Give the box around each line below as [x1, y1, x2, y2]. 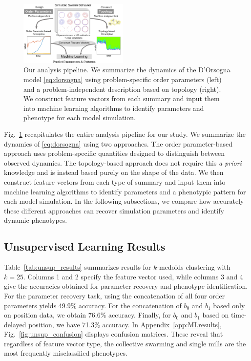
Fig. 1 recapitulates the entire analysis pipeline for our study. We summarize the [4, 128, 246, 139]
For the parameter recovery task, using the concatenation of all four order [4, 290, 225, 300]
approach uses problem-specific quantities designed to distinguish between [4, 148, 225, 158]
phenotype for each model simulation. [23, 112, 136, 123]
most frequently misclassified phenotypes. [4, 348, 127, 358]
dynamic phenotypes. [4, 215, 67, 225]
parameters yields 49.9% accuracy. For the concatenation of [4, 300, 182, 310]
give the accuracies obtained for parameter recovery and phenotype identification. [4, 281, 248, 291]
